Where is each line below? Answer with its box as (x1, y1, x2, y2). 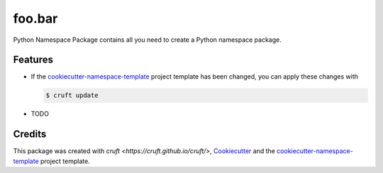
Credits (13, 128, 47, 140)
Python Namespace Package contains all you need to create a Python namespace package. (13, 35, 282, 44)
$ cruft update (45, 91, 99, 99)
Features (13, 54, 53, 66)
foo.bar (13, 11, 58, 26)
